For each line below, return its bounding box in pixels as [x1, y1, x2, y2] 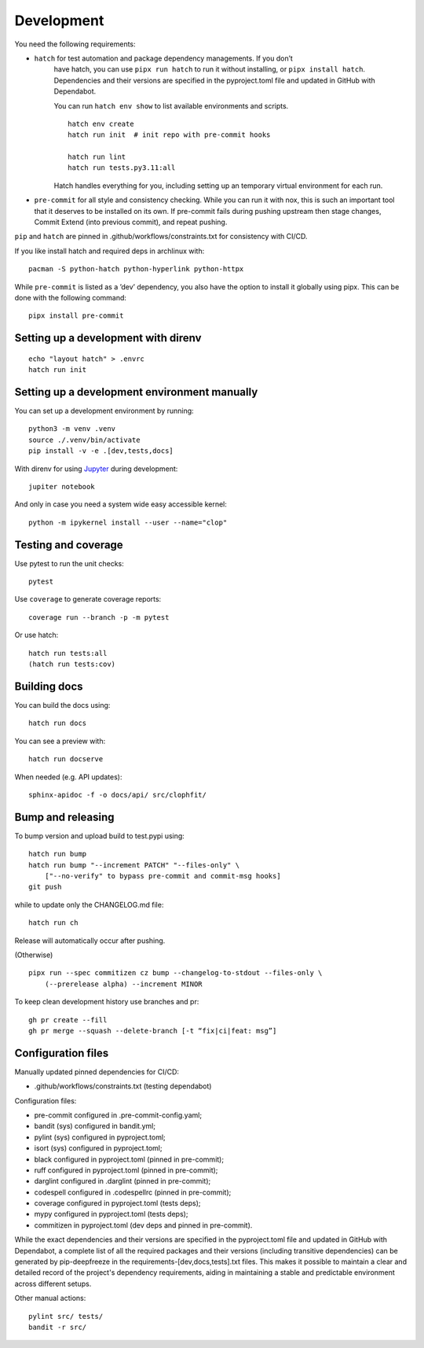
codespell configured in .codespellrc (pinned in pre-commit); [34, 1188, 232, 1197]
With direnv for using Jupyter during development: [14, 464, 178, 473]
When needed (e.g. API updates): [14, 772, 122, 782]
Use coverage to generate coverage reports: [14, 595, 162, 604]
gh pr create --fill [28, 1015, 108, 1024]
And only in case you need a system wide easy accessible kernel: [14, 499, 228, 509]
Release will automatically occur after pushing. [14, 936, 166, 945]
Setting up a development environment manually [14, 385, 258, 399]
